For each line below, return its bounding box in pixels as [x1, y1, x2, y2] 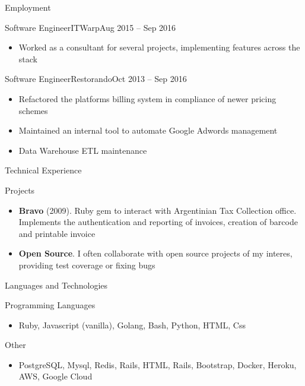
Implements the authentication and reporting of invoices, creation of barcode [18, 216, 298, 228]
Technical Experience [5, 164, 82, 176]
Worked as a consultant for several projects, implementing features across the [18, 41, 300, 53]
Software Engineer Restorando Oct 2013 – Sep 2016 [5, 72, 187, 85]
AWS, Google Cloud [18, 370, 93, 382]
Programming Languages [5, 299, 96, 311]
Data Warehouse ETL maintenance [18, 144, 147, 156]
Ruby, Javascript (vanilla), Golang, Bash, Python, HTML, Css [18, 318, 246, 331]
